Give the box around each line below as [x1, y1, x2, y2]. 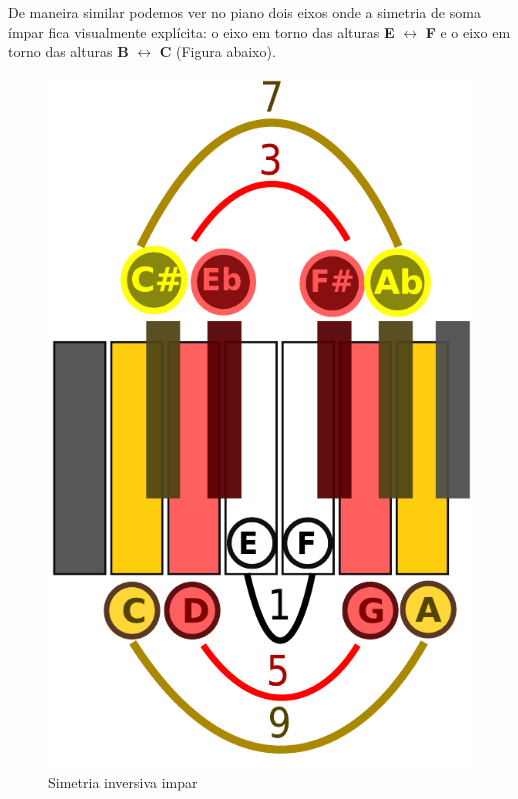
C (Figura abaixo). [159, 41, 276, 62]
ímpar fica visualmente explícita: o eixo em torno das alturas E [8, 21, 395, 42]
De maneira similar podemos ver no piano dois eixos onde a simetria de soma [8, 2, 481, 22]
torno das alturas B [8, 41, 129, 62]
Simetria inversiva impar [48, 772, 198, 793]
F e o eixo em [425, 21, 511, 42]
